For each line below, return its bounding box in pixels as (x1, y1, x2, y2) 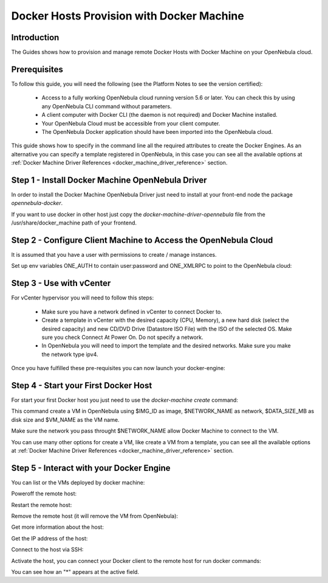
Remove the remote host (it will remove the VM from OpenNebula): (11, 512, 179, 520)
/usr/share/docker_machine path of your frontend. (11, 219, 137, 226)
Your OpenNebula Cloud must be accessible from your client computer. (41, 119, 220, 127)
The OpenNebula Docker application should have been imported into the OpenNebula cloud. (41, 128, 273, 135)
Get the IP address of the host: (11, 534, 88, 542)
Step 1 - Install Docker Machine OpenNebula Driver (11, 175, 207, 185)
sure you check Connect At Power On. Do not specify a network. (41, 333, 203, 341)
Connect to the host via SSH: (11, 546, 84, 553)
